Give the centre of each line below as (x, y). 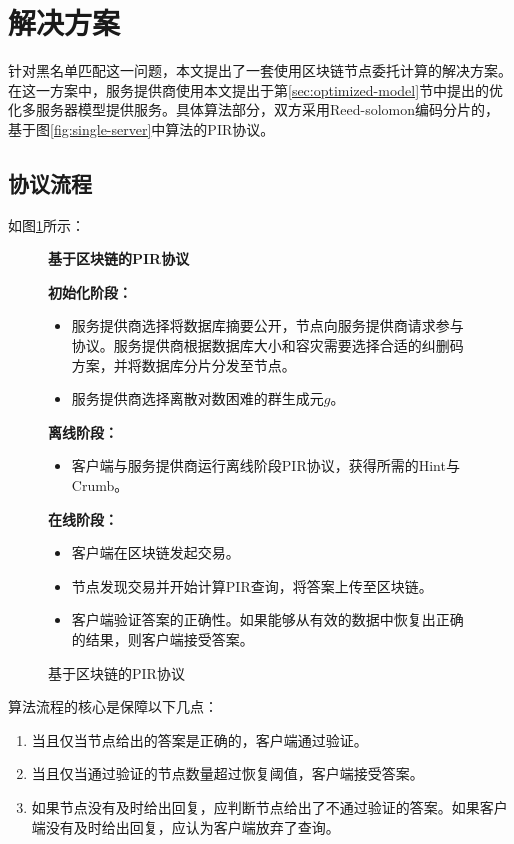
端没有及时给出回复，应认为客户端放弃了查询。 (185, 826)
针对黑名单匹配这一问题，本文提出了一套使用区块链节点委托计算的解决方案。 (260, 70)
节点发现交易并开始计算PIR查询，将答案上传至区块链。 (252, 585)
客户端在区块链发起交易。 (155, 552)
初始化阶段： (90, 291)
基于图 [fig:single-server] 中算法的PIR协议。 (141, 128)
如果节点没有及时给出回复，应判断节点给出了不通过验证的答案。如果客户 (269, 806)
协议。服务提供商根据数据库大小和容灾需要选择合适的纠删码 (267, 345)
